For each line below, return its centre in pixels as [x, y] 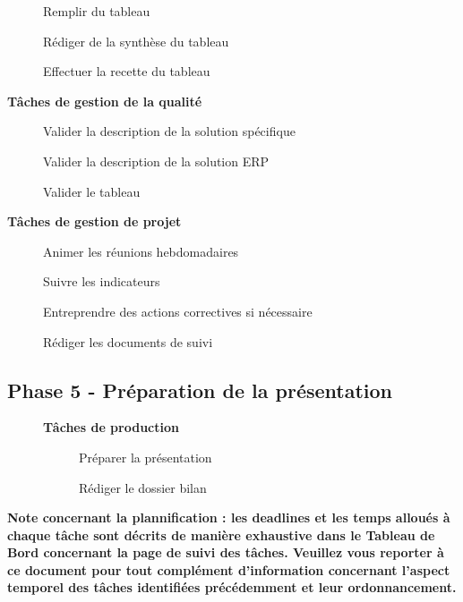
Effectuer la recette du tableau [127, 71]
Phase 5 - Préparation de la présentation [200, 390]
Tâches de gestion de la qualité [105, 101]
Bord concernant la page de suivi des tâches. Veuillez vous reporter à [226, 552]
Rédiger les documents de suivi [128, 341]
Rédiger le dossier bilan [143, 487]
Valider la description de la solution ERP [156, 161]
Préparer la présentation [146, 457]
